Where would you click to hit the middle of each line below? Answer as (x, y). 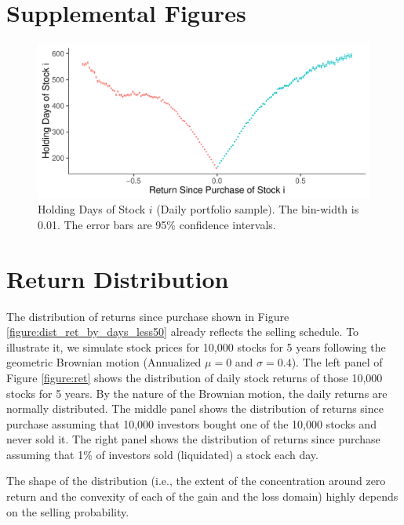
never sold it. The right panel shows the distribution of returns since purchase (193, 439)
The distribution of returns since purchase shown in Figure (148, 316)
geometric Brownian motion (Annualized (104, 362)
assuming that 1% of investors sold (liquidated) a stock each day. (162, 454)
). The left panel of (337, 362)
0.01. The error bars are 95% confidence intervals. (157, 224)
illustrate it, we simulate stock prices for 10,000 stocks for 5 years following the (196, 346)
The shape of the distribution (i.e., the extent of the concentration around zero (196, 481)
